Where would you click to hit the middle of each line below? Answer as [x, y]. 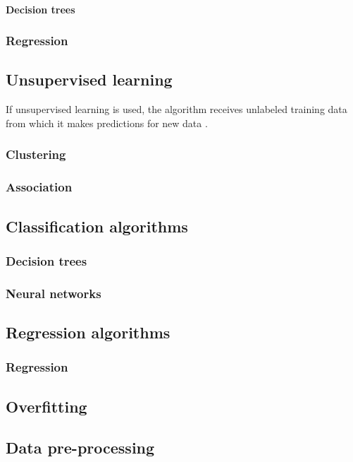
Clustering [36, 154]
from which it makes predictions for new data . [107, 123]
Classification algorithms [97, 226]
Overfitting [47, 406]
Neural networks [54, 293]
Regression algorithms [88, 332]
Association [39, 187]
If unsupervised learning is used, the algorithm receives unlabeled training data [176, 109]
